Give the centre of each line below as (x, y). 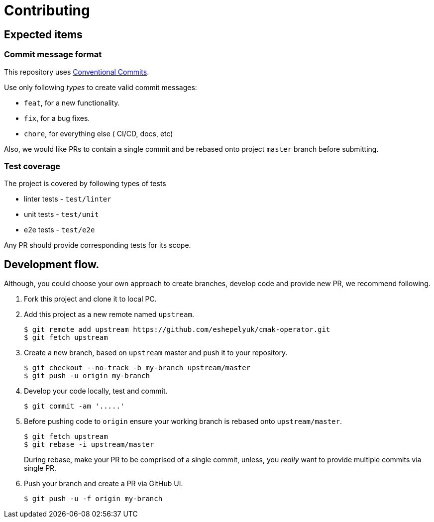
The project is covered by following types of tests (85, 184)
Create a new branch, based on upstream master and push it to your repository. (156, 353)
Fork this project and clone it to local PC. (90, 299)
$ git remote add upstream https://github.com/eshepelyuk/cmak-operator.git (177, 330)
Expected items (43, 34)
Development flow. (52, 264)
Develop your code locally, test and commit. (96, 391)
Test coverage (32, 166)
